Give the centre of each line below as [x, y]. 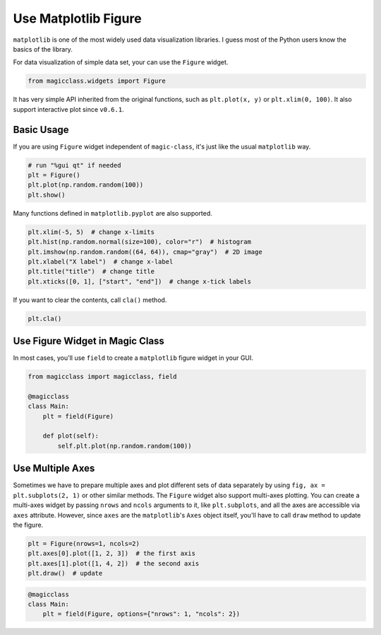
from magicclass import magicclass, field [102, 377]
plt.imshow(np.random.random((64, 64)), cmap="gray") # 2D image [145, 252]
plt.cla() [45, 319]
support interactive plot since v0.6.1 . [68, 109]
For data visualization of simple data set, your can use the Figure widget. [121, 62]
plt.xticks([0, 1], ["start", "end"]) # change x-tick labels [140, 281]
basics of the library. [43, 49]
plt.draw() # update [65, 573]
